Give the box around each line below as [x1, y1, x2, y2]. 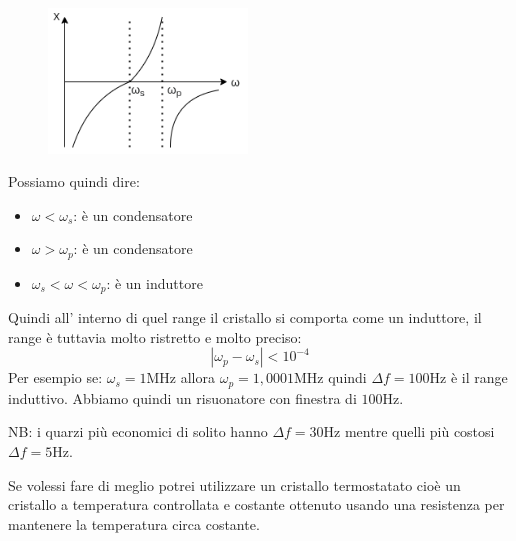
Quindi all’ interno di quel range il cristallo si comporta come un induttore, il [8, 307, 482, 328]
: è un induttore [106, 272, 203, 293]
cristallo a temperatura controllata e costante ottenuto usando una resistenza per [8, 494, 505, 515]
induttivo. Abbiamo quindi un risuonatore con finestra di [8, 387, 357, 408]
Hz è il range [429, 367, 508, 388]
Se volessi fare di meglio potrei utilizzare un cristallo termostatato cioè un [8, 474, 461, 495]
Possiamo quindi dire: [8, 171, 140, 192]
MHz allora [146, 367, 216, 388]
